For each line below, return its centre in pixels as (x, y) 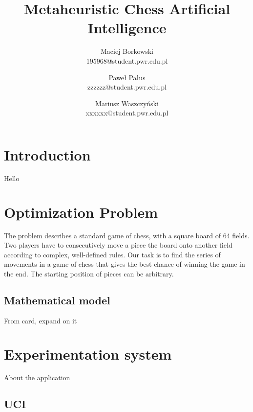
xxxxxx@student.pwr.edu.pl (127, 113)
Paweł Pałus (127, 77)
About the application (37, 378)
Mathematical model (57, 300)
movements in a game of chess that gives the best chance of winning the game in (125, 264)
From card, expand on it (41, 320)
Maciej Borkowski (127, 51)
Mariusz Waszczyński (127, 103)
